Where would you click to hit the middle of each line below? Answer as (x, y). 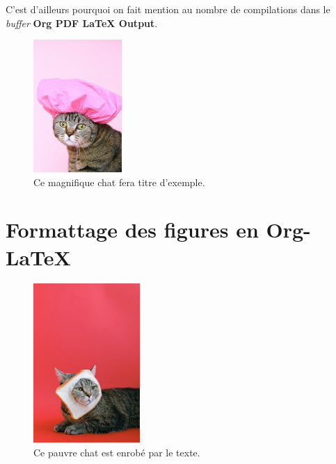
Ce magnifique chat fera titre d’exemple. (119, 182)
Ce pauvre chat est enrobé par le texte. (117, 452)
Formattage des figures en (132, 230)
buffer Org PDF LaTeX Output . (82, 23)
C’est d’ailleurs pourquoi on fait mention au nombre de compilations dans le (168, 9)
